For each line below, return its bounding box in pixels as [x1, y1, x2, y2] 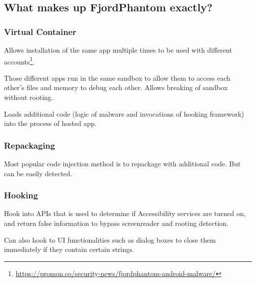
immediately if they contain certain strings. [4, 244, 134, 254]
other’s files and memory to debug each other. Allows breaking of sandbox [4, 82, 228, 93]
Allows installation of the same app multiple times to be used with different [4, 45, 232, 55]
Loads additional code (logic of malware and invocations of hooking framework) [4, 108, 244, 119]
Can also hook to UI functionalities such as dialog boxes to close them [4, 234, 216, 245]
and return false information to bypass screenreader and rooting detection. [4, 218, 229, 228]
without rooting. [4, 92, 54, 102]
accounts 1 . [4, 55, 35, 66]
